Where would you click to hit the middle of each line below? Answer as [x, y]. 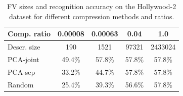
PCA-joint [24, 59]
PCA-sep [21, 71]
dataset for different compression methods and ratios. [91, 16]
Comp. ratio [29, 34]
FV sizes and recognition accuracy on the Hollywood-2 [92, 6]
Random [21, 84]
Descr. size [24, 47]
